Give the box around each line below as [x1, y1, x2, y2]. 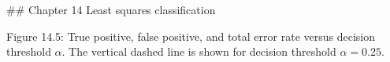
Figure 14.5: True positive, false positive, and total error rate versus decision [6, 27, 375, 44]
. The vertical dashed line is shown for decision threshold [61, 43, 336, 60]
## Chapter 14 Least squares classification [6, 2, 216, 17]
